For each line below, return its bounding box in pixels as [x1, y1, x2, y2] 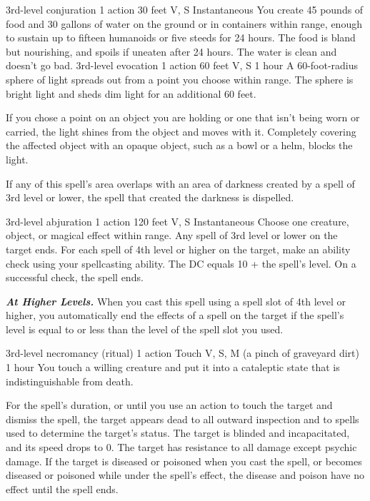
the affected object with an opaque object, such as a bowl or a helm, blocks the [6, 138, 353, 153]
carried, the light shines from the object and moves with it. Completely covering [6, 123, 356, 138]
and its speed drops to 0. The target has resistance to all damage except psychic [6, 440, 357, 455]
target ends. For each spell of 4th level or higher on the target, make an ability [6, 241, 351, 256]
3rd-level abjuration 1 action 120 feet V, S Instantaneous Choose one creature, [6, 213, 349, 228]
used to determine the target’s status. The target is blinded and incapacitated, [6, 425, 350, 440]
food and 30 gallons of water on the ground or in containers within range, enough [6, 16, 362, 31]
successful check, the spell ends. [6, 270, 144, 285]
